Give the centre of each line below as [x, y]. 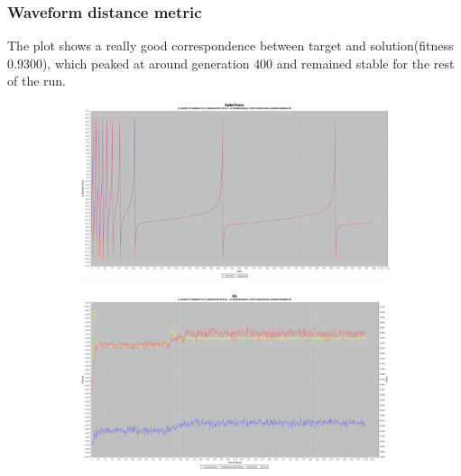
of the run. [37, 81]
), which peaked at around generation [146, 63]
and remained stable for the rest [365, 63]
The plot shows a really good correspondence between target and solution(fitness [230, 46]
